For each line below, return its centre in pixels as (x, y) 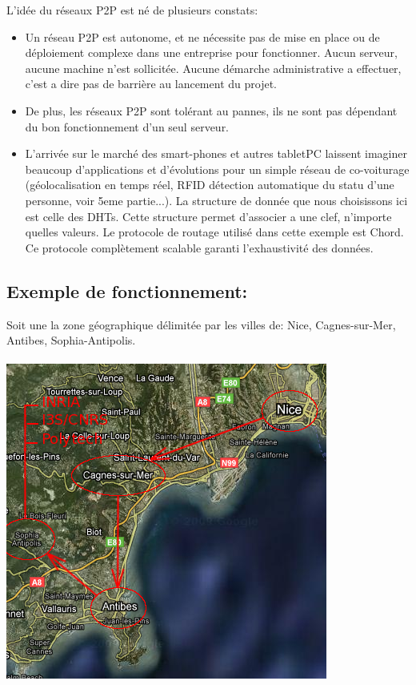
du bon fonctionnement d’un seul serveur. (127, 126)
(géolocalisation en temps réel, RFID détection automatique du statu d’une (210, 185)
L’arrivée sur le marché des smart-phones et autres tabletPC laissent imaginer (216, 153)
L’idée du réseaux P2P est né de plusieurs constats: (132, 10)
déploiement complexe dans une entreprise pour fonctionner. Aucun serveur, (212, 52)
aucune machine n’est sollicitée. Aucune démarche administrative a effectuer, (213, 68)
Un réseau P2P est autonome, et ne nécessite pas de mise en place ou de (202, 36)
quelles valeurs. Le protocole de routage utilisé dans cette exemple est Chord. (214, 232)
